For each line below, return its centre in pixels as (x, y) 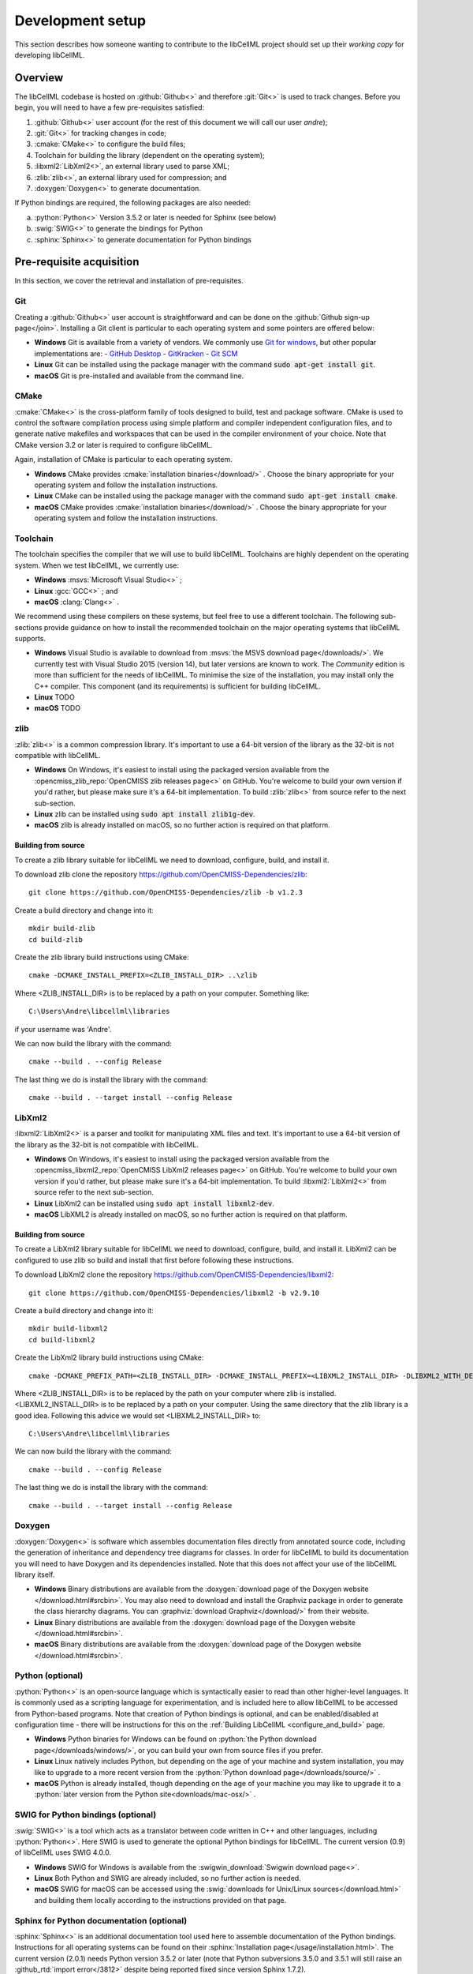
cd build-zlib (56, 939)
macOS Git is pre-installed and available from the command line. (139, 376)
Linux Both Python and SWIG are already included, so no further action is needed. (168, 1878)
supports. (30, 639)
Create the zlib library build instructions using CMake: (102, 957)
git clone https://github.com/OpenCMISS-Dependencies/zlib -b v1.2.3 (166, 893)
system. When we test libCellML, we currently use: (97, 565)
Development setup (80, 21)
